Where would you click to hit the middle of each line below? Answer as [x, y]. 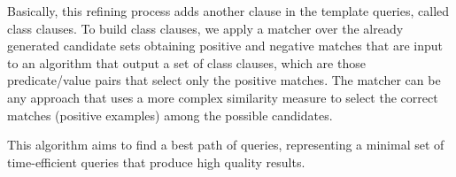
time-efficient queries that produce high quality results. [156, 162]
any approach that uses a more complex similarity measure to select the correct [223, 97]
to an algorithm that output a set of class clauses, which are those [186, 62]
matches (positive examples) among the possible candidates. [170, 115]
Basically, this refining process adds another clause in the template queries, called [228, 11]
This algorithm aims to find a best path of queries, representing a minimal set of [226, 145]
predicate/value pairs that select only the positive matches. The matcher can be [224, 80]
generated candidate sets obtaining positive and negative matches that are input [225, 46]
